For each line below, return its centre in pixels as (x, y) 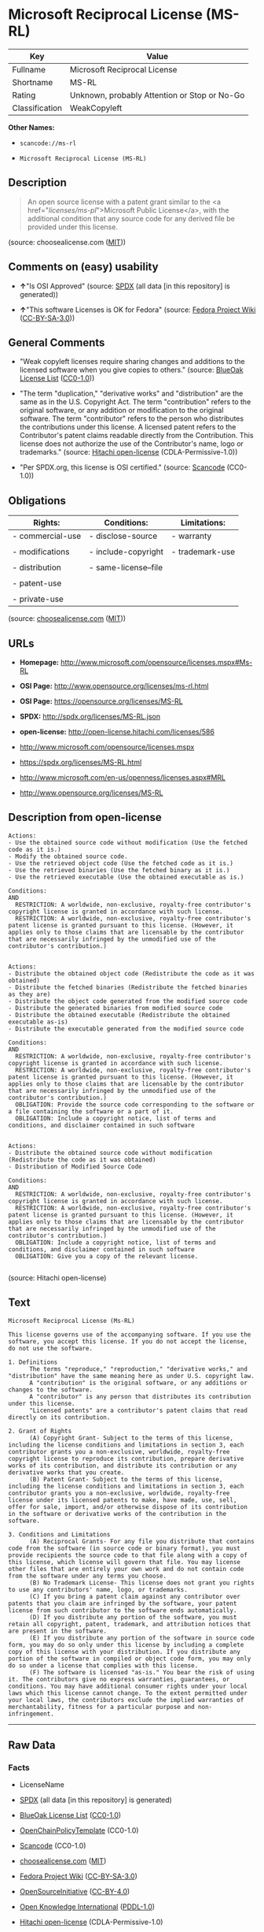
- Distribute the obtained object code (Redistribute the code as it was (132, 973)
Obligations (37, 501)
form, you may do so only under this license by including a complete (126, 1644)
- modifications (41, 552)
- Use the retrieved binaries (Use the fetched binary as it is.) (119, 870)
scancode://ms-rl (48, 143)
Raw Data (32, 1746)
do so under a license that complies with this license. (103, 1665)
